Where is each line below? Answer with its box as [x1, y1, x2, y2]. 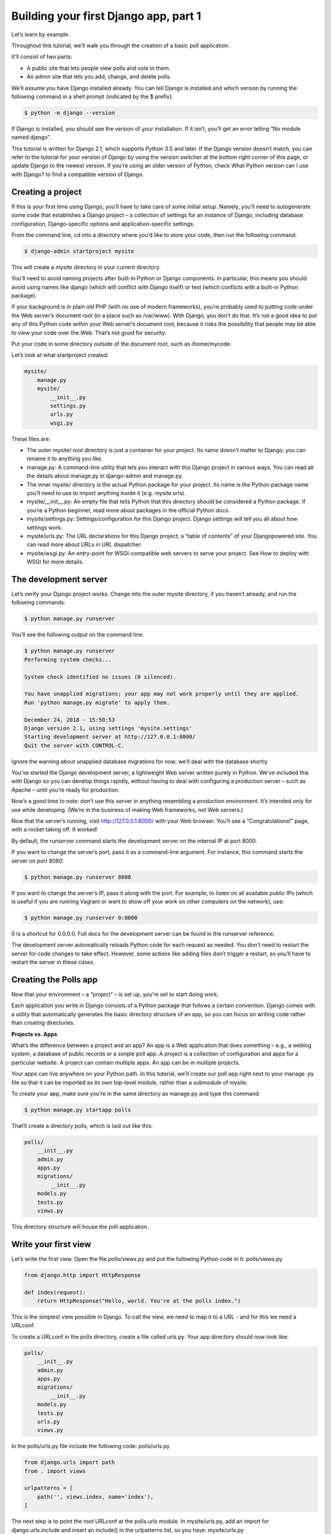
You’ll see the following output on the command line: [11, 631, 144, 638]
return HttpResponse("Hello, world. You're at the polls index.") [37, 1298, 242, 1305]
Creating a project [11, 187, 82, 197]
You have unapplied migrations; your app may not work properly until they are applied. [24, 690, 300, 698]
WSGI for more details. [26, 558, 84, 566]
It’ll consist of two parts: [11, 53, 73, 61]
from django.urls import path [24, 1459, 115, 1466]
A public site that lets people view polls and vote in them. [26, 64, 171, 72]
